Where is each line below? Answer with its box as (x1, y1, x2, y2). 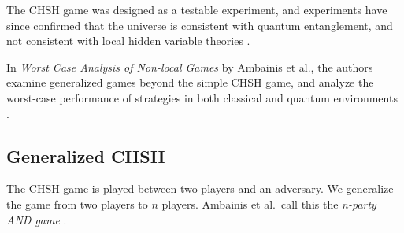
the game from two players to (6, 195, 148, 212)
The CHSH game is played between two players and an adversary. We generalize (6, 180, 394, 197)
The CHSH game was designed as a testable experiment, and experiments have (6, 2, 387, 17)
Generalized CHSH (6, 143, 165, 168)
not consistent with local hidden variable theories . (6, 32, 250, 49)
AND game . (6, 211, 67, 227)
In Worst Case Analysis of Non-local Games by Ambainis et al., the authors (6, 58, 373, 75)
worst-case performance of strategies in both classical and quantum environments (6, 89, 398, 105)
